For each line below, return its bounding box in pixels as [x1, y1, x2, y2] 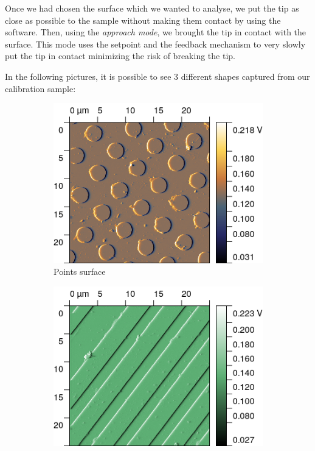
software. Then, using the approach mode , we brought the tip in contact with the [5, 26, 306, 38]
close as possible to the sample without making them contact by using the [5, 13, 281, 26]
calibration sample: [5, 82, 76, 94]
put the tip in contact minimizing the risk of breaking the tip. [5, 49, 235, 62]
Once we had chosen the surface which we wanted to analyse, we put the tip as [5, 2, 299, 14]
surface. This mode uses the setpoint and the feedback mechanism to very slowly [5, 37, 306, 50]
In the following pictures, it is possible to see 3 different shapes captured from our [5, 69, 310, 82]
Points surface [54, 265, 106, 278]
